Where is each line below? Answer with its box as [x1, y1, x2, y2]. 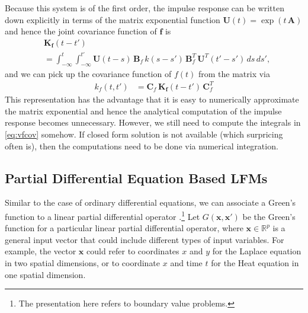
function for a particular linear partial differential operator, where [5, 222, 243, 234]
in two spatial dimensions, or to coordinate [5, 256, 161, 269]
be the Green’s [242, 210, 296, 222]
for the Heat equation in [211, 256, 299, 269]
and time [170, 256, 203, 269]
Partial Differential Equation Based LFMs [5, 168, 268, 187]
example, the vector [5, 245, 76, 257]
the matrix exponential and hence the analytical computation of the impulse [5, 104, 282, 117]
